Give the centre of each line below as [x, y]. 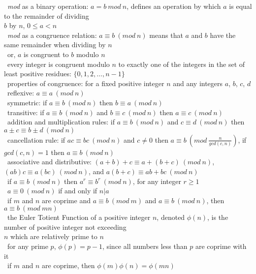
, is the [218, 217]
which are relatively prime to [54, 236]
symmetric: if [27, 102]
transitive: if [26, 112]
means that [166, 35]
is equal [240, 6]
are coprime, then [68, 265]
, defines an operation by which [174, 6]
